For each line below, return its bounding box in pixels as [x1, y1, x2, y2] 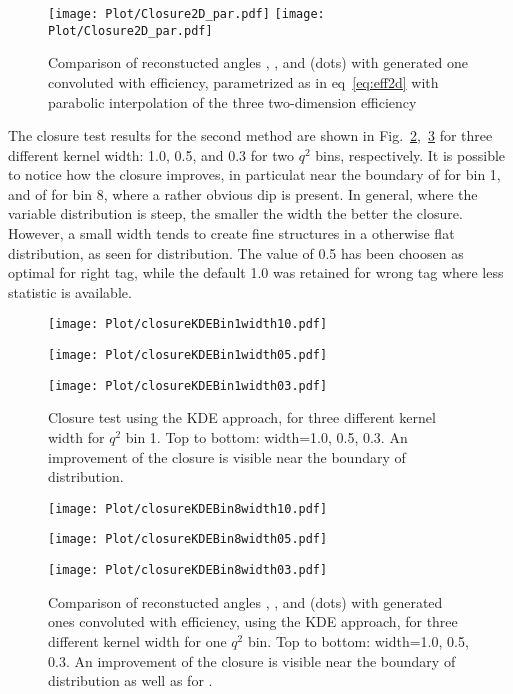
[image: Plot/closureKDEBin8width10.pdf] [48, 501, 328, 516]
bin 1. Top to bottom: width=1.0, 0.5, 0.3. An [125, 427, 408, 447]
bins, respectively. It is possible [315, 144, 506, 165]
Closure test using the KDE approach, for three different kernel [48, 407, 436, 428]
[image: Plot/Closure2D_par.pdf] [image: [48, 7, 325, 21]
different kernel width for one [48, 630, 227, 651]
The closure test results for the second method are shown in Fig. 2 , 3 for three [8, 125, 493, 146]
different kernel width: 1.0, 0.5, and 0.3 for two [8, 144, 294, 165]
